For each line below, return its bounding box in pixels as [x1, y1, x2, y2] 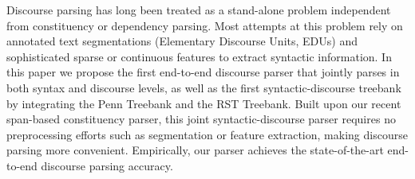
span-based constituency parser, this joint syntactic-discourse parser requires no [6, 111, 396, 127]
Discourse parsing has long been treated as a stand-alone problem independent [6, 2, 391, 18]
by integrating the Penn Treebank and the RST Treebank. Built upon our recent [6, 95, 401, 111]
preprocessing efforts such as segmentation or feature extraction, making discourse [6, 126, 408, 142]
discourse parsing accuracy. [41, 157, 173, 173]
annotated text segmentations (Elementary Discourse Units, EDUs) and [6, 33, 358, 49]
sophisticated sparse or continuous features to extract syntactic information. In [6, 48, 392, 64]
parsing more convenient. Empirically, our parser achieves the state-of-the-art [6, 142, 384, 158]
